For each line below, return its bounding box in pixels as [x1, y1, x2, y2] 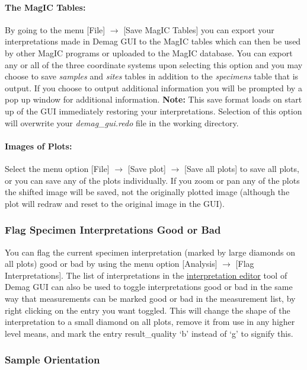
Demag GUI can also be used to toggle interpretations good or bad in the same [5, 280, 293, 293]
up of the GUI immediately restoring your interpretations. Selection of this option [5, 104, 302, 117]
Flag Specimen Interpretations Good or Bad [5, 222, 221, 237]
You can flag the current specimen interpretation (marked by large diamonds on [5, 245, 296, 258]
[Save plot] [127, 162, 166, 174]
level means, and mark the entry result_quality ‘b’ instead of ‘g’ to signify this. [5, 327, 293, 339]
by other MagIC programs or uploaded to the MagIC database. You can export [5, 46, 293, 59]
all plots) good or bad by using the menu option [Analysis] [5, 257, 218, 270]
